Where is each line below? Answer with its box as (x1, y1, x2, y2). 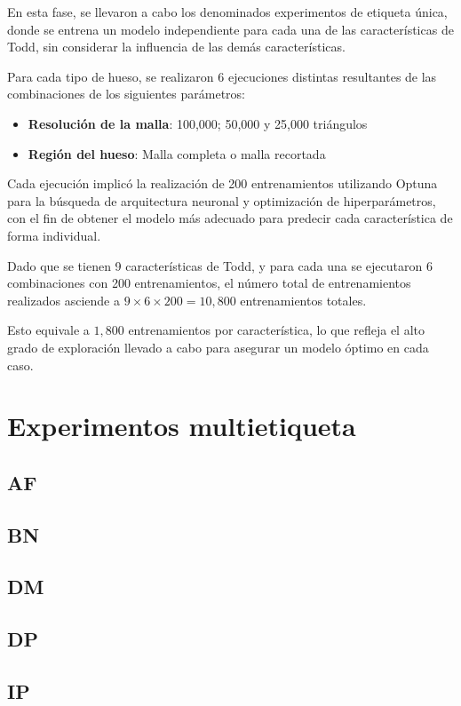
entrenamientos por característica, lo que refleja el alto (128, 321, 425, 339)
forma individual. (7, 226, 101, 244)
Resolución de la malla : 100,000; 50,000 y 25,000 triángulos (28, 114, 368, 132)
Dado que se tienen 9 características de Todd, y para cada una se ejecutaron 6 (7, 256, 433, 274)
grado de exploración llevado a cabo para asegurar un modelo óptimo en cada (7, 337, 429, 356)
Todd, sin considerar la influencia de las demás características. (7, 37, 346, 56)
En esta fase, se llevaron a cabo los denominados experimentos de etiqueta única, (7, 3, 448, 20)
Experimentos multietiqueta (7, 408, 356, 444)
